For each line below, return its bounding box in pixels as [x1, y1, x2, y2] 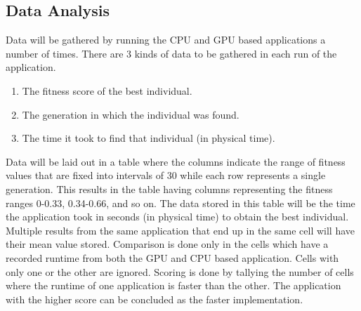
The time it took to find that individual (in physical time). [22, 131, 275, 145]
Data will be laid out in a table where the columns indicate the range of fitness [6, 154, 346, 168]
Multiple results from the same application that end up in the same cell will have [6, 223, 355, 237]
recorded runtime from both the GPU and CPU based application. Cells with [6, 250, 339, 265]
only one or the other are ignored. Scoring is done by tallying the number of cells [6, 264, 354, 279]
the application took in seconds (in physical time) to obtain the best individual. [6, 209, 349, 224]
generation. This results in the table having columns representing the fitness [6, 181, 333, 196]
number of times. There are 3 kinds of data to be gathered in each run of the [6, 46, 337, 60]
